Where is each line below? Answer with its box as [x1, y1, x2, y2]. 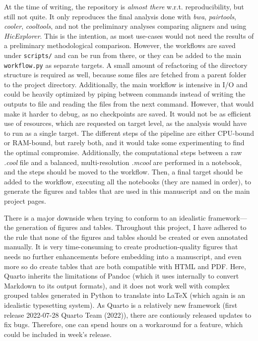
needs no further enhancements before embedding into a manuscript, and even [4, 251, 242, 261]
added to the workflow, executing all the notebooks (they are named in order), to [4, 176, 252, 186]
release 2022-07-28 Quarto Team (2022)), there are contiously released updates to [4, 309, 252, 320]
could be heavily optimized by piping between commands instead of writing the [4, 89, 246, 99]
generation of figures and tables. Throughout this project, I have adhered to [16, 222, 247, 232]
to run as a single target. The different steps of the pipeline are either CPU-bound [4, 127, 254, 138]
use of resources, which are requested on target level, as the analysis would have [4, 118, 247, 128]
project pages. [4, 196, 46, 206]
